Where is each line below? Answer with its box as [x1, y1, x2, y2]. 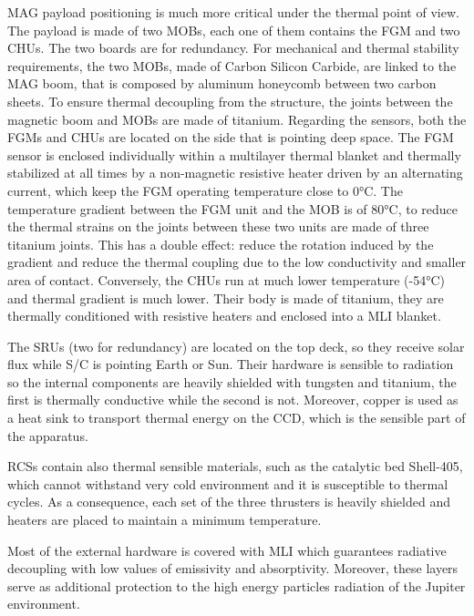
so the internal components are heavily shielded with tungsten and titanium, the [7, 372, 457, 391]
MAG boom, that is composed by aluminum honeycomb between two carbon [7, 74, 437, 93]
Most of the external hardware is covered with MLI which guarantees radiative [7, 540, 447, 560]
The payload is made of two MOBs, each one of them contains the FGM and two [7, 20, 460, 39]
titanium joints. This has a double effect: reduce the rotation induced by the [7, 234, 434, 253]
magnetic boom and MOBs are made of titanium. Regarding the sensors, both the [7, 109, 467, 128]
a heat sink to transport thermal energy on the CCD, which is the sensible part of [7, 408, 466, 427]
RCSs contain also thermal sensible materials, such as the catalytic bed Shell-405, [7, 457, 463, 476]
